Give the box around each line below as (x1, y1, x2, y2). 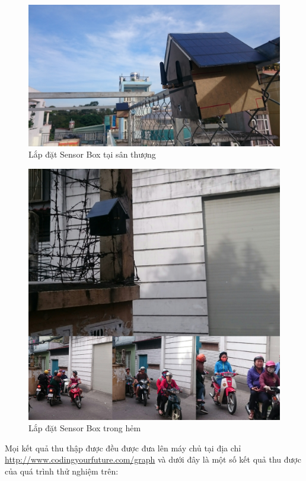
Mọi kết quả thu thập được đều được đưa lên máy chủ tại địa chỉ (5, 441, 241, 454)
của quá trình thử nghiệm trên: (5, 465, 119, 477)
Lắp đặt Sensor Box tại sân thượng (28, 148, 156, 161)
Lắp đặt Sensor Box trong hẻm (28, 422, 141, 434)
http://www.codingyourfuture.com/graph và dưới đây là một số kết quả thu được (5, 453, 301, 466)
